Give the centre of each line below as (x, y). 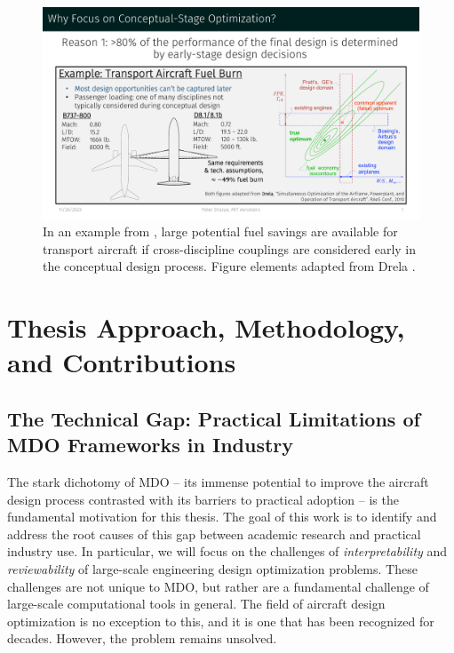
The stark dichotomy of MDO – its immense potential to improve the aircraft (218, 482)
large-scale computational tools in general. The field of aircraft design (196, 604)
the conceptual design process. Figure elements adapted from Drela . (229, 266)
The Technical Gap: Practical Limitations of (214, 418)
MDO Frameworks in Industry (151, 445)
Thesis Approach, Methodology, (206, 327)
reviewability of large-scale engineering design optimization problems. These (212, 569)
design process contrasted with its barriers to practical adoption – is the (203, 499)
